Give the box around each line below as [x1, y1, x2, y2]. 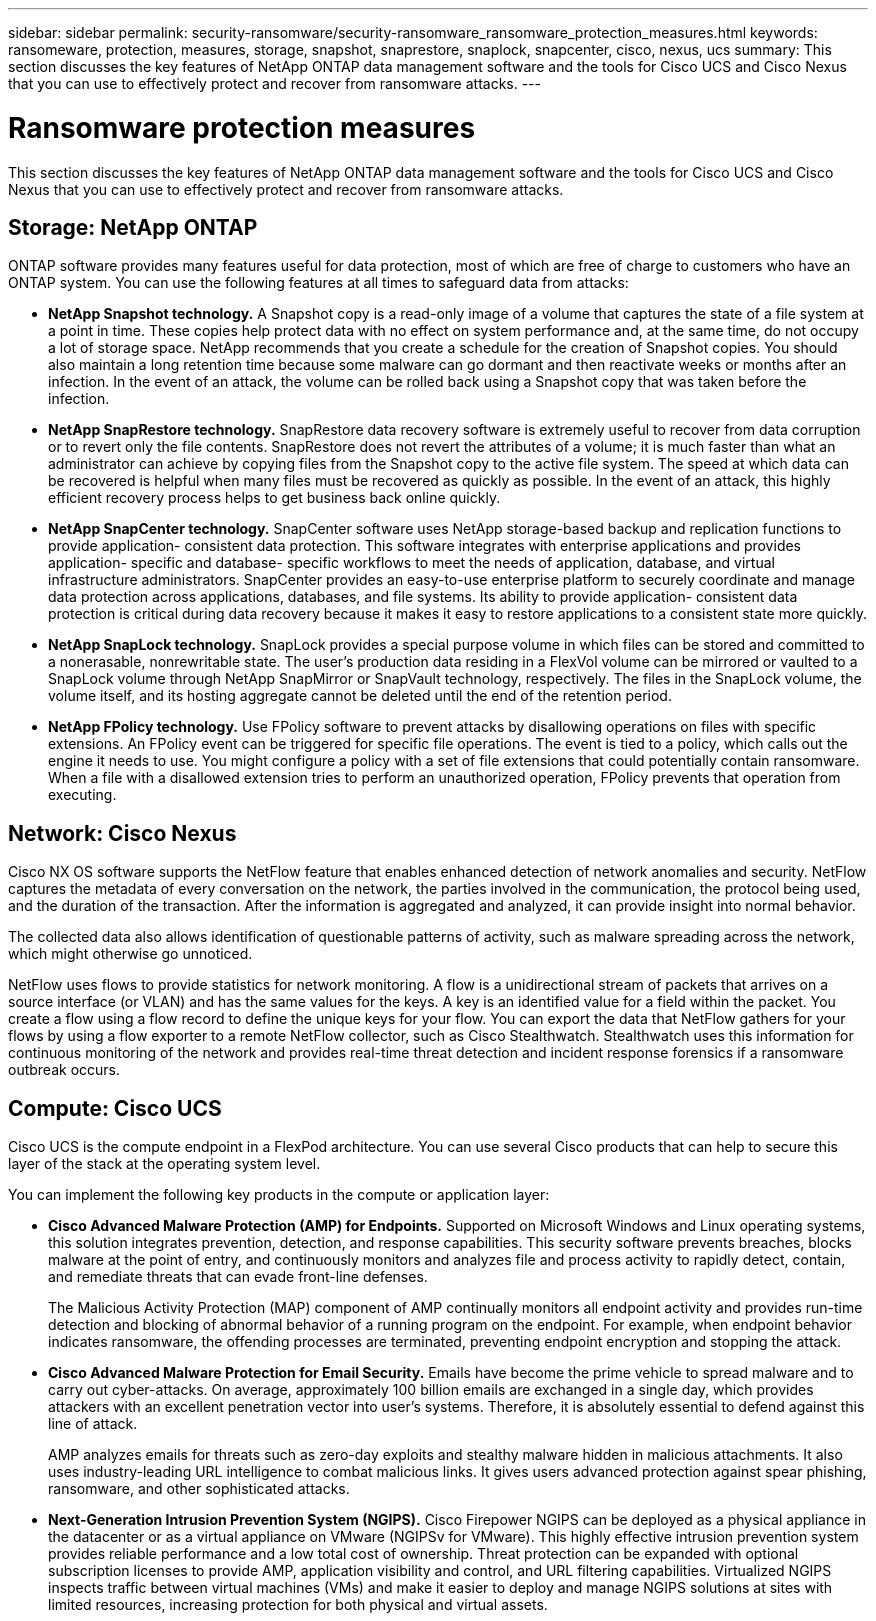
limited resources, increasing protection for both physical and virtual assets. [48, 1596, 548, 1614]
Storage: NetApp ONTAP [8, 214, 258, 240]
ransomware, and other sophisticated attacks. [48, 1480, 350, 1498]
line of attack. [48, 1415, 138, 1433]
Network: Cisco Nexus [8, 820, 237, 846]
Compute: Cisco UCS [8, 1095, 222, 1121]
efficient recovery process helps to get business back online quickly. [48, 489, 501, 507]
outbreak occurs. [8, 1061, 121, 1079]
